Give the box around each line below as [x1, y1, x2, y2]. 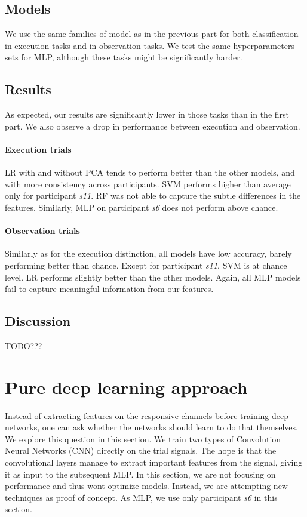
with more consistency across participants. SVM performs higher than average [5, 177, 291, 190]
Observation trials [5, 224, 80, 237]
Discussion [5, 312, 71, 330]
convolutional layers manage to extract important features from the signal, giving [5, 456, 303, 469]
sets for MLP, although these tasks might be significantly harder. [5, 51, 242, 63]
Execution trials [5, 143, 72, 155]
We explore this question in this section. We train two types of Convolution [5, 432, 281, 445]
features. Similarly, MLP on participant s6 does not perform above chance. [5, 201, 278, 213]
